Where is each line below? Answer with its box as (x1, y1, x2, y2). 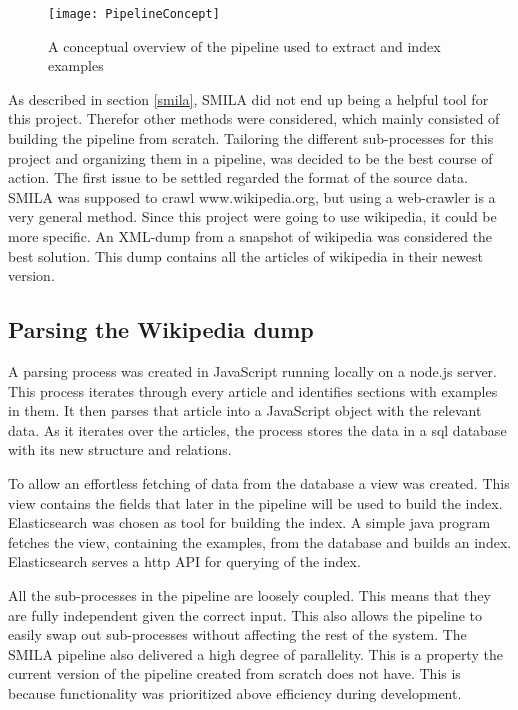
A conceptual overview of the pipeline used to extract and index (48, 35, 441, 56)
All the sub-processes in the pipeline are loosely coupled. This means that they (8, 584, 491, 605)
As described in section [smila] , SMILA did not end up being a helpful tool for (8, 88, 489, 109)
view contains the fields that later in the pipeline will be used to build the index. (8, 492, 503, 513)
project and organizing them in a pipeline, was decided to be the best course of (8, 147, 493, 168)
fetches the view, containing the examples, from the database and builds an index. (8, 531, 512, 552)
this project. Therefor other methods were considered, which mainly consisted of (8, 108, 500, 129)
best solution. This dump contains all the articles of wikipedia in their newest (8, 245, 483, 266)
